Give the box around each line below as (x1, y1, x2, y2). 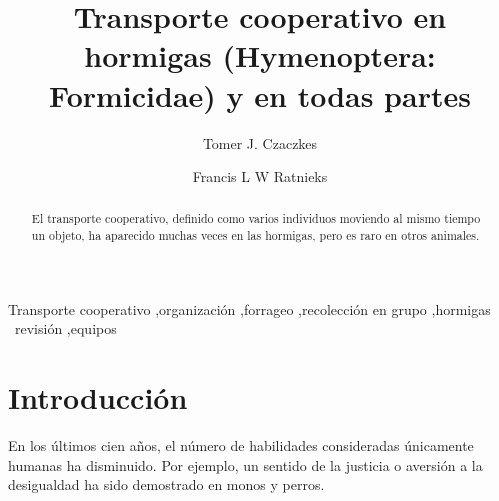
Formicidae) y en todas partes (49, 74, 471, 115)
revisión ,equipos (14, 318, 117, 339)
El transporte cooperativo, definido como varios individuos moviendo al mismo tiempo (31, 210, 481, 227)
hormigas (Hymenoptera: (84, 35, 436, 76)
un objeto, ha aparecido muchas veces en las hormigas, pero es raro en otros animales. (31, 227, 480, 244)
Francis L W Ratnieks (192, 166, 328, 187)
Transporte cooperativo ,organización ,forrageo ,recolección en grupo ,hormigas (8, 298, 491, 319)
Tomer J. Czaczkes (202, 132, 318, 153)
